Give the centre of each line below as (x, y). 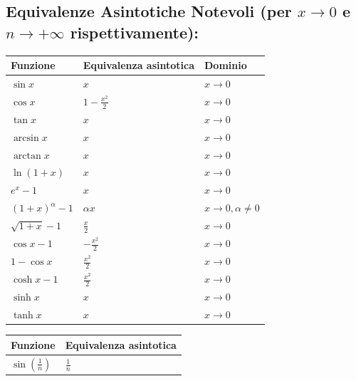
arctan (27, 156)
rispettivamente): (135, 32)
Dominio (226, 65)
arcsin (26, 138)
